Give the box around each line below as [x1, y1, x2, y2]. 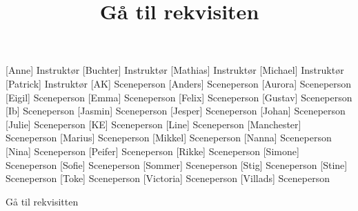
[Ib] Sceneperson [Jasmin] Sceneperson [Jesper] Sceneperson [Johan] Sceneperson [6, 103, 346, 118]
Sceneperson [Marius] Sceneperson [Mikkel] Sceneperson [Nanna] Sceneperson [6, 130, 332, 145]
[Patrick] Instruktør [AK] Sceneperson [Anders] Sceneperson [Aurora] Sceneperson [6, 76, 352, 90]
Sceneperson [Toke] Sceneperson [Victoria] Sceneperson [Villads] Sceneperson [6, 171, 330, 185]
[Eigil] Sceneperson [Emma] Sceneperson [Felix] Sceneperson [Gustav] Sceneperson [6, 90, 352, 104]
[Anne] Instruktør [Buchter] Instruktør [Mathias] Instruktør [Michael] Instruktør [6, 63, 344, 77]
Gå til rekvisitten [6, 194, 79, 208]
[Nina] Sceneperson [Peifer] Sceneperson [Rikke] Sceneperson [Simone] [6, 143, 299, 158]
